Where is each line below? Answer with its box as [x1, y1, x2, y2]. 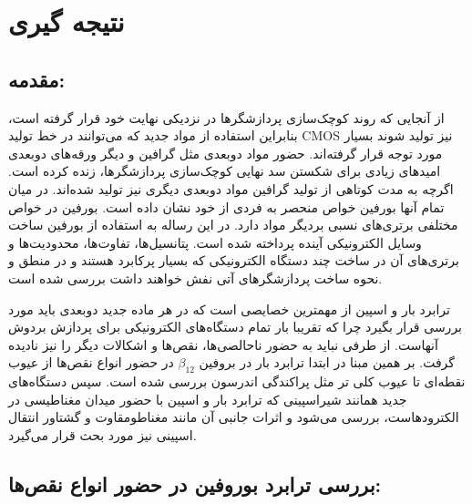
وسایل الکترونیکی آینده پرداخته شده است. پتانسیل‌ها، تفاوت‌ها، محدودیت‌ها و [8, 232, 422, 252]
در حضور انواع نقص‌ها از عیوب [8, 353, 174, 372]
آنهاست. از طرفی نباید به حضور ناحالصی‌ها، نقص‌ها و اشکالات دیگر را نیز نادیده [8, 334, 438, 354]
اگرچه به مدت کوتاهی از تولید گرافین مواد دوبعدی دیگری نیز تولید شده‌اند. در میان [8, 179, 454, 198]
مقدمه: [8, 65, 66, 93]
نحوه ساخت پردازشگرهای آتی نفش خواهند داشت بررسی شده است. [8, 268, 383, 287]
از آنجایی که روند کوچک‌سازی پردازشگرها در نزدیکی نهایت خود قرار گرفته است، [8, 108, 445, 127]
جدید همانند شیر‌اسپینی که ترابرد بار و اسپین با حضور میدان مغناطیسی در [8, 389, 407, 408]
